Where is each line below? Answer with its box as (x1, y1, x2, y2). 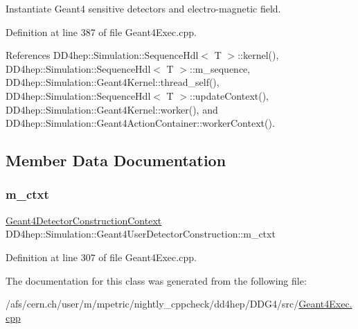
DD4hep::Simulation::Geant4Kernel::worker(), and (6, 102, 218, 116)
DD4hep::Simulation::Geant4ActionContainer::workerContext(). (6, 116, 275, 130)
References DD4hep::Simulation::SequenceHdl (6, 48, 199, 62)
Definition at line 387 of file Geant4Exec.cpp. (6, 24, 197, 39)
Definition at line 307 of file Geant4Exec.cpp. (6, 249, 197, 264)
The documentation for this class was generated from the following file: (6, 273, 307, 287)
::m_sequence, (190, 61, 251, 75)
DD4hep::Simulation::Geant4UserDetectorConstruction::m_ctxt (6, 226, 276, 241)
